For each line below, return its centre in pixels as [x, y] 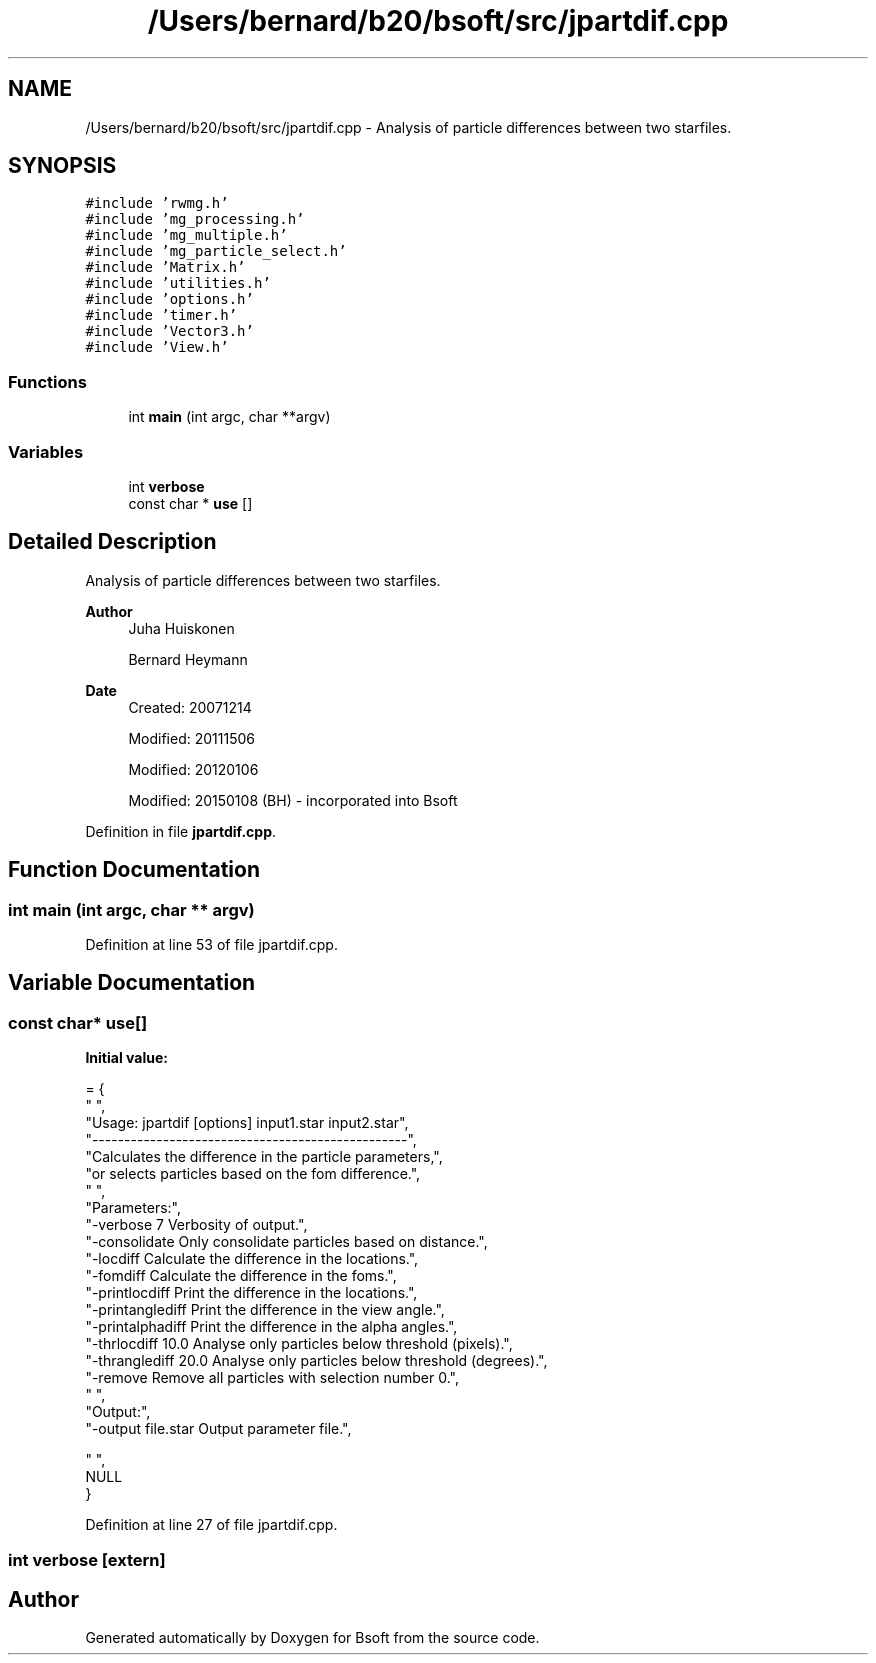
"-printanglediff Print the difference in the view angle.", [265, 1310]
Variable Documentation [132, 983]
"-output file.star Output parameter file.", [218, 1429]
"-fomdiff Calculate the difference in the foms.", [241, 1276]
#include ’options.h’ [169, 299]
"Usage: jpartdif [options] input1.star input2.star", [247, 1123]
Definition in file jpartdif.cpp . [180, 831]
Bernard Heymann [188, 659]
